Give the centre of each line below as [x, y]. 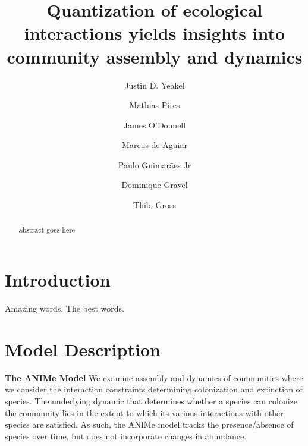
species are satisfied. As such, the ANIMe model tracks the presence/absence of [149, 424]
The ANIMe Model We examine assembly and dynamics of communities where [154, 377]
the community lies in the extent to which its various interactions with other [144, 412]
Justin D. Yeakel [155, 85]
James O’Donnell [155, 125]
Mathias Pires [155, 105]
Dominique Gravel [155, 185]
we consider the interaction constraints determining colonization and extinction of [154, 389]
